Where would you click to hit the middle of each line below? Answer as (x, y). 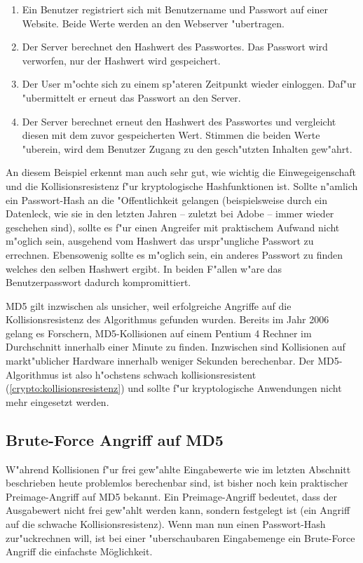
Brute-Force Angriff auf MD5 (115, 439)
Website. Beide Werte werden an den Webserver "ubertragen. (153, 23)
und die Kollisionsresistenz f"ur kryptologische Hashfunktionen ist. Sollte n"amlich (182, 185)
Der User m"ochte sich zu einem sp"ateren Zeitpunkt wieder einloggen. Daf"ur (189, 84)
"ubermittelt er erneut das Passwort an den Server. (131, 97)
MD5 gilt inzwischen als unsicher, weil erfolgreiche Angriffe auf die (149, 305)
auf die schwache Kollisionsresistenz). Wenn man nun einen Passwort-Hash (166, 524)
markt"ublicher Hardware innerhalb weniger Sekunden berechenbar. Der (160, 361)
